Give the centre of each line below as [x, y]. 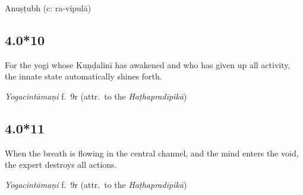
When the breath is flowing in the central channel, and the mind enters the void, [152, 153]
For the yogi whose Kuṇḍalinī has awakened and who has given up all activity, [148, 64]
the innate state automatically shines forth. [83, 76]
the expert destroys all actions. [61, 164]
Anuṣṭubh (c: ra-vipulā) [48, 8]
